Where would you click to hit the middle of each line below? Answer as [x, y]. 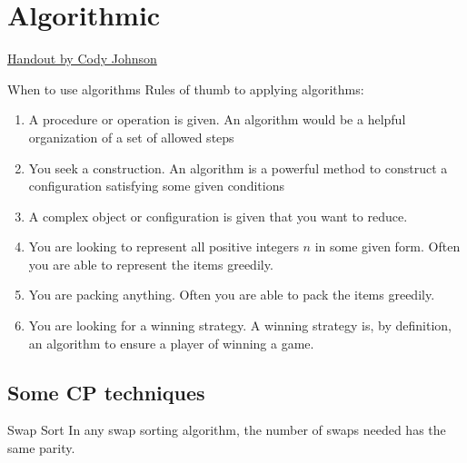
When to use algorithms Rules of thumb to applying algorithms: [186, 89]
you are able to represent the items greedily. [151, 264]
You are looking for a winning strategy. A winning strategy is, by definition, [240, 325]
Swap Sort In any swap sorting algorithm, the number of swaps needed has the [227, 430]
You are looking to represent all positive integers [164, 246]
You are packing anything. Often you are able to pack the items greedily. [232, 295]
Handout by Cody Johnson [82, 59]
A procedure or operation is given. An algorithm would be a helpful [217, 119]
